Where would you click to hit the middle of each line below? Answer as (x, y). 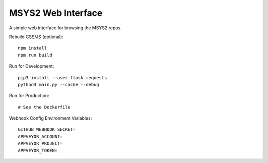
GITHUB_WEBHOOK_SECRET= (47, 130)
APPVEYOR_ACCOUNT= (40, 136)
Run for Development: (32, 66)
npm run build (35, 55)
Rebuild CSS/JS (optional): (36, 37)
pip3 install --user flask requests (63, 78)
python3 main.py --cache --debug (59, 84)
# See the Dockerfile (44, 107)
